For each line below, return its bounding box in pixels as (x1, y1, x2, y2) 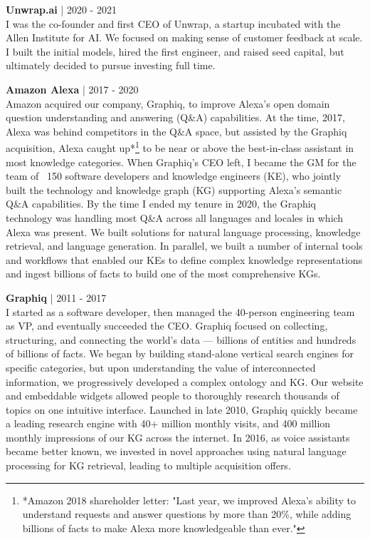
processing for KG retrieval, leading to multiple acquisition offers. (6, 458, 291, 473)
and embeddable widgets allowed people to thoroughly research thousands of (6, 388, 339, 403)
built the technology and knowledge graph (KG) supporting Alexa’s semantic (6, 182, 342, 197)
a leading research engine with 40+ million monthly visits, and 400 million (6, 416, 331, 431)
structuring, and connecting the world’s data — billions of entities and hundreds (6, 332, 356, 347)
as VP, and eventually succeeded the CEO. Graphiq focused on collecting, (6, 318, 328, 333)
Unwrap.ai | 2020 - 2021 (6, 2, 117, 16)
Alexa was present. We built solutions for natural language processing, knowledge (6, 224, 361, 239)
